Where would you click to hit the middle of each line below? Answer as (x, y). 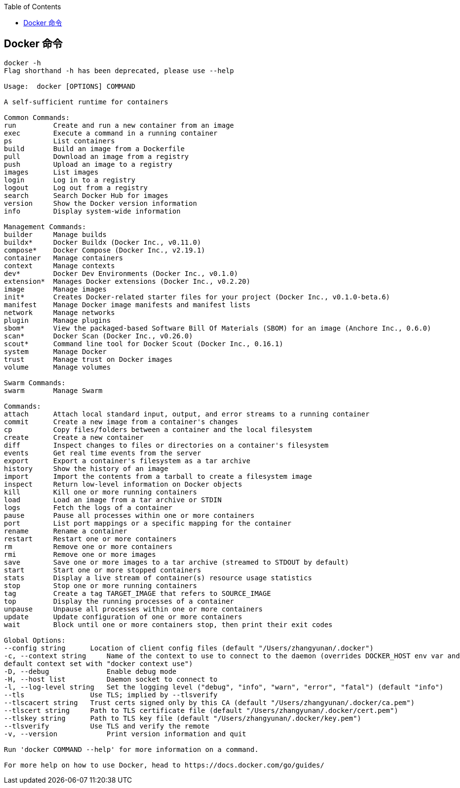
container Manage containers (64, 258)
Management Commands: (45, 227)
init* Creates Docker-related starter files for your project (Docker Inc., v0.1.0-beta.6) (197, 297)
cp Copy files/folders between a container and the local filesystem (158, 429)
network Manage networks (59, 312)
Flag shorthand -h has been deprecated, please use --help (119, 70)
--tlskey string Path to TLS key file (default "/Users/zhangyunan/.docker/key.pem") (183, 718)
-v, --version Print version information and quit (125, 734)
